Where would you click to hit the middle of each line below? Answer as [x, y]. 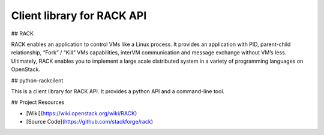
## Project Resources [38, 102]
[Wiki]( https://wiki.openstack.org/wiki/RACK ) [82, 113]
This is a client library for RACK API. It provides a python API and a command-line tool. [118, 91]
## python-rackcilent [37, 80]
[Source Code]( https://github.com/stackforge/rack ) [89, 122]
